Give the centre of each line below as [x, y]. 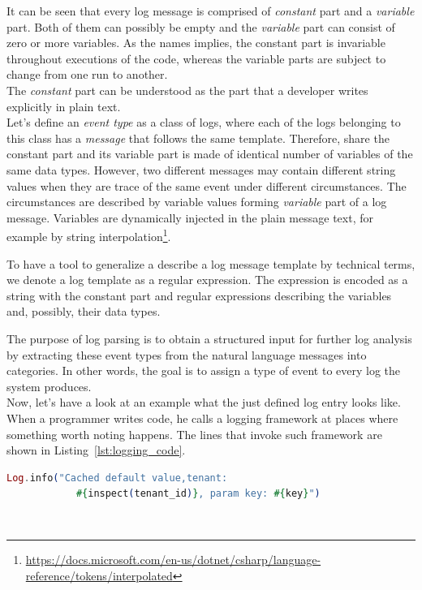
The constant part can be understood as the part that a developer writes [187, 90]
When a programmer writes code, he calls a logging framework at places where [202, 418]
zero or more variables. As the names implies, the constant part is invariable [196, 43]
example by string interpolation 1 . [89, 235]
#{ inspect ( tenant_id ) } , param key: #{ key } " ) [198, 494]
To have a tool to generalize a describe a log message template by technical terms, [211, 263]
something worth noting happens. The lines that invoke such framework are [194, 434]
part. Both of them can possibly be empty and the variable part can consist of [201, 26]
